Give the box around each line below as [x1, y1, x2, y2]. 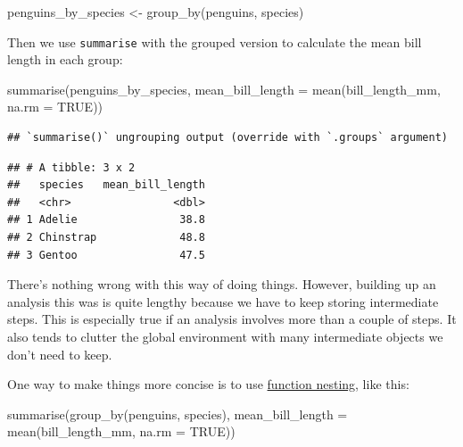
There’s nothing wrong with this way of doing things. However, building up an [7, 275, 436, 294]
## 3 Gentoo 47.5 [7, 248, 205, 261]
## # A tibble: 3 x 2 [7, 161, 136, 174]
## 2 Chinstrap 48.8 [7, 231, 205, 244]
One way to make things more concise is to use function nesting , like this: [7, 375, 409, 393]
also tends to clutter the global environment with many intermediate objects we [7, 327, 443, 345]
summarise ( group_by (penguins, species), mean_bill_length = [7, 404, 348, 423]
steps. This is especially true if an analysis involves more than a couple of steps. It [7, 310, 457, 328]
